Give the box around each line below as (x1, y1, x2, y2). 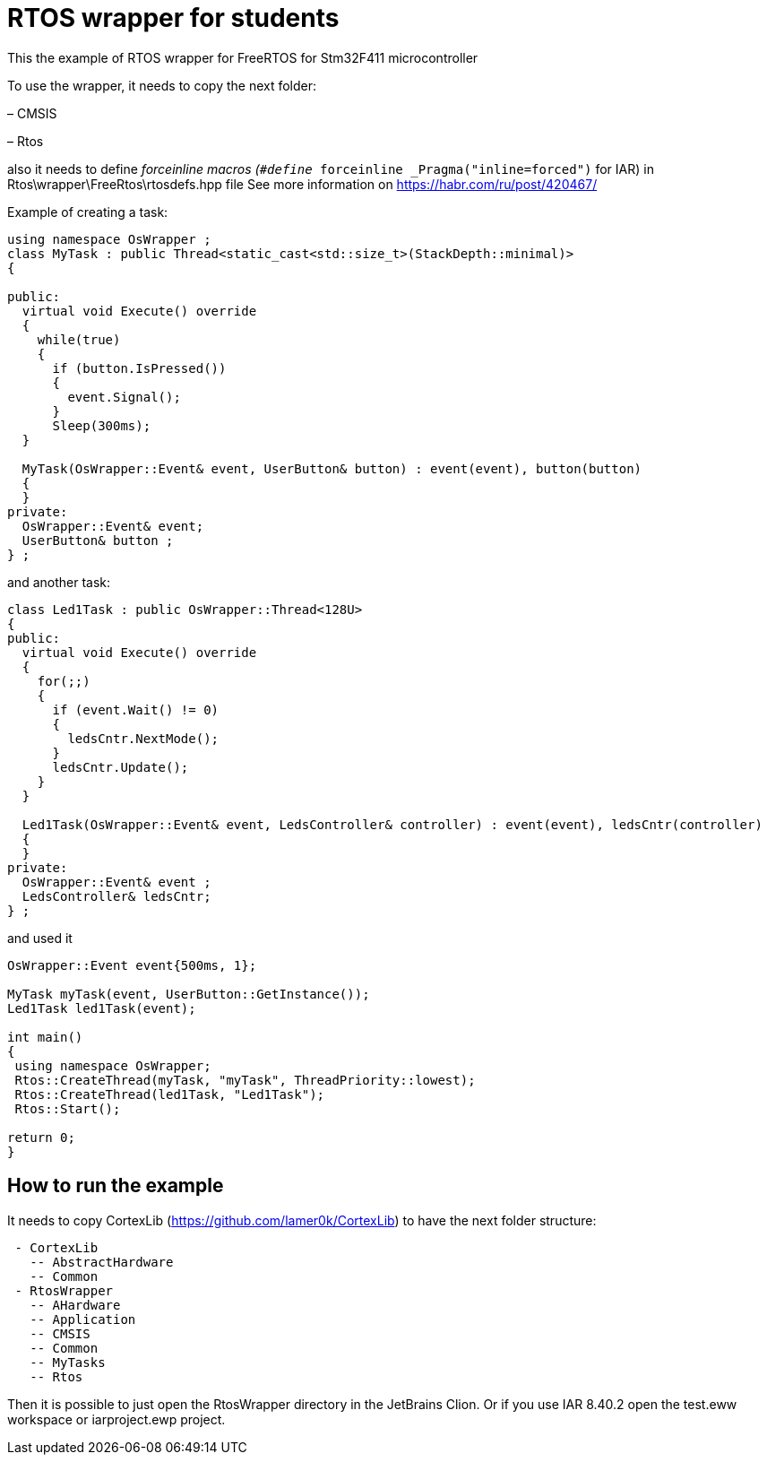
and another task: (7, 574, 111, 590)
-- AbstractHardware (30, 1254, 174, 1269)
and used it (7, 930, 73, 946)
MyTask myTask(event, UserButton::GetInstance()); (7, 986, 370, 1001)
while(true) (37, 332, 121, 347)
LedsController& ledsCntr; (22, 888, 211, 904)
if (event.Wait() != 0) (52, 702, 220, 717)
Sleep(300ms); (52, 418, 151, 433)
